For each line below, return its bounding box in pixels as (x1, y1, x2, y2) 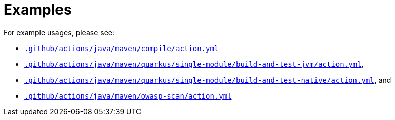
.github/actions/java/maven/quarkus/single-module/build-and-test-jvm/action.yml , (24, 59, 364, 68)
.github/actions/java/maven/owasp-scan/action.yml (24, 91, 232, 100)
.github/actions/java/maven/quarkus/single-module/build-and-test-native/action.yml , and (24, 75, 391, 84)
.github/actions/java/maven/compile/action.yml (24, 44, 219, 53)
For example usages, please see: (4, 28, 114, 37)
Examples (4, 1, 72, 18)
